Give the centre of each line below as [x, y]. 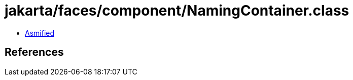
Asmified [40, 33]
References [34, 52]
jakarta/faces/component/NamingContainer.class [177, 11]
